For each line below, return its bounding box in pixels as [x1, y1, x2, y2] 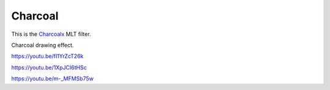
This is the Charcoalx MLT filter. [11, 30, 91, 38]
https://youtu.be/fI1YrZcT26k [11, 52, 84, 60]
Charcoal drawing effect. [11, 41, 74, 49]
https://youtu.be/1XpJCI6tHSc [11, 64, 87, 71]
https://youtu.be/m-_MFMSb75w [11, 75, 94, 82]
